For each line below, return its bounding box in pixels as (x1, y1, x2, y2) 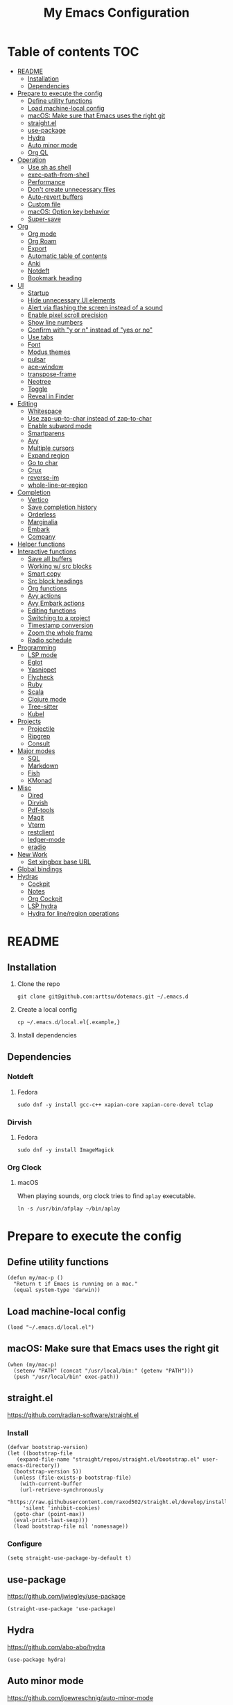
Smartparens (27, 429, 65, 437)
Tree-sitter (27, 702, 58, 711)
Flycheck (27, 672, 54, 681)
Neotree (27, 377, 51, 385)
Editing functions (27, 606, 76, 615)
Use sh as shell (27, 163, 71, 171)
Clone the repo (17, 979, 60, 988)
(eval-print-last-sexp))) (13, 1517, 89, 1524)
